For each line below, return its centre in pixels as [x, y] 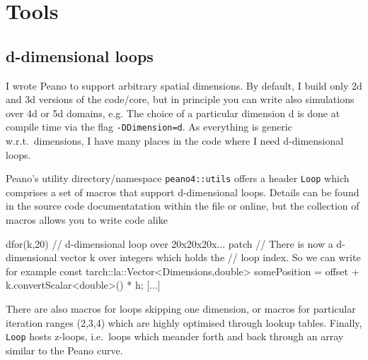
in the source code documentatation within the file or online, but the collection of [183, 206]
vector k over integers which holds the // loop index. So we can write [211, 257]
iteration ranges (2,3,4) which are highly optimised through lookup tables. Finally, [184, 322]
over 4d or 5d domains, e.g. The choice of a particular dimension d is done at [173, 113]
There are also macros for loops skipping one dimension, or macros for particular [181, 309]
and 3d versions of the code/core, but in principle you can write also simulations [180, 99]
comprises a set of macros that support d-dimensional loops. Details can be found [183, 192]
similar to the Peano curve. [64, 350]
